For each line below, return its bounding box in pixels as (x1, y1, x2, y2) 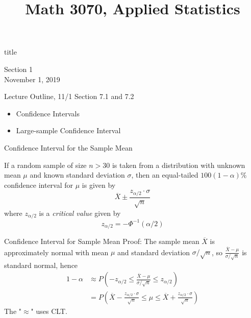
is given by (82, 179, 116, 190)
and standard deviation (117, 247, 190, 257)
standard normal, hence (4, 259, 78, 270)
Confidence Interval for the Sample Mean (4, 142, 133, 153)
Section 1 (4, 63, 33, 74)
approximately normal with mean (4, 247, 109, 257)
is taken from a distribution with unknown (112, 159, 245, 170)
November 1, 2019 (4, 74, 60, 84)
